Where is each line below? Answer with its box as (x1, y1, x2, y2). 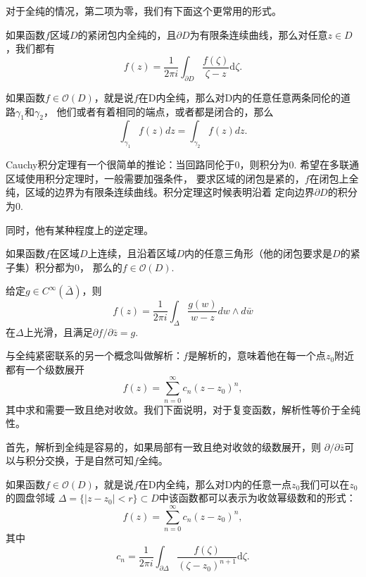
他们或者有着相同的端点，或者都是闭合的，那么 (56, 104, 274, 118)
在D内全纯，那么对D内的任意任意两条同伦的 (138, 90, 341, 105)
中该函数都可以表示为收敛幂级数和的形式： (158, 490, 356, 505)
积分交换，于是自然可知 (25, 453, 134, 468)
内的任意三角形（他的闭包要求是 (184, 246, 333, 261)
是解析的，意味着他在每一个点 (187, 348, 326, 363)
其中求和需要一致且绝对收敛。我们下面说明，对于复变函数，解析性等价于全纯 (6, 402, 360, 416)
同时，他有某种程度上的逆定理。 (6, 222, 153, 237)
